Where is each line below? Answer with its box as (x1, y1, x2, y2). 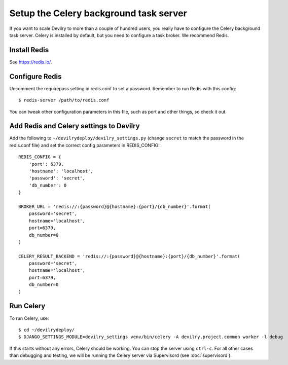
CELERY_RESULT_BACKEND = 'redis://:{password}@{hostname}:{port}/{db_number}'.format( (18, 253, 240, 259)
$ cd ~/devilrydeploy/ (18, 327, 75, 333)
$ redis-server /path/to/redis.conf (18, 97, 110, 103)
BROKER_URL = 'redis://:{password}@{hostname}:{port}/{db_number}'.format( (18, 203, 211, 209)
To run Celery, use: (9, 315, 49, 321)
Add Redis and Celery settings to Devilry (9, 122, 140, 130)
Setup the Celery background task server (9, 8, 187, 19)
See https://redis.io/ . (9, 59, 52, 65)
